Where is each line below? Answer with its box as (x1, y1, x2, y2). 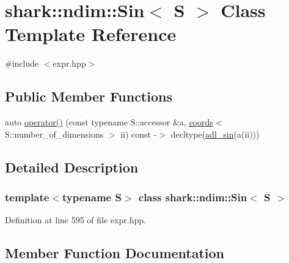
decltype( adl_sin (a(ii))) (170, 127, 260, 140)
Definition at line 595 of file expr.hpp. (5, 213, 146, 226)
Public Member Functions (5, 87, 172, 106)
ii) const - (120, 127, 157, 140)
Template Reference (5, 21, 177, 46)
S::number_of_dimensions (5, 127, 104, 140)
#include (5, 57, 39, 70)
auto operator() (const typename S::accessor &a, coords (5, 116, 213, 128)
